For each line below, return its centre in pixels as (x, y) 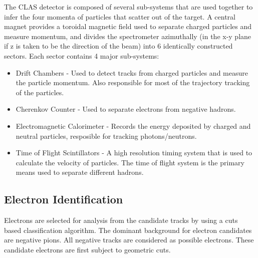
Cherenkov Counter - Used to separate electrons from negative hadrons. (126, 109)
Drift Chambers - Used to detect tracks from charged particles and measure (132, 72)
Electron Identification (64, 199)
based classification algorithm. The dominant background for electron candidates (128, 230)
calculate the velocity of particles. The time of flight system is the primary (130, 162)
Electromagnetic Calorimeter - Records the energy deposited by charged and (133, 125)
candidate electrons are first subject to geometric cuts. (87, 249)
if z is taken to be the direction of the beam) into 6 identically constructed (118, 46)
